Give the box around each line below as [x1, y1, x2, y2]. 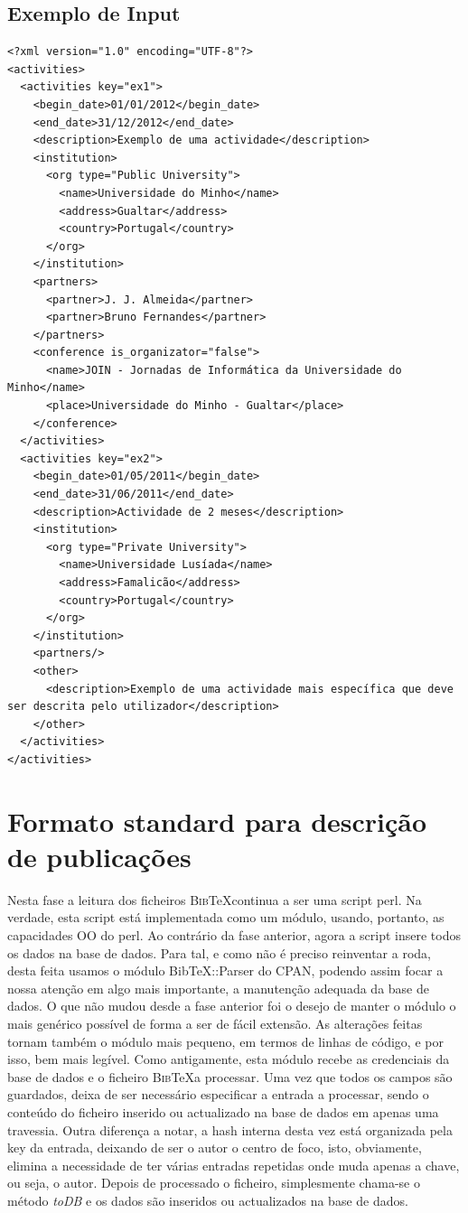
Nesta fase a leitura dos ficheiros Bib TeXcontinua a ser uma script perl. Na [7, 890, 422, 909]
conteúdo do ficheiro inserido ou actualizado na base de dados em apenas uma [7, 1102, 439, 1121]
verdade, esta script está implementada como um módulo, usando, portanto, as [7, 908, 445, 927]
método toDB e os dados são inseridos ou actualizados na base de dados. [7, 1190, 408, 1209]
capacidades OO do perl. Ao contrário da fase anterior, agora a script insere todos [7, 926, 461, 945]
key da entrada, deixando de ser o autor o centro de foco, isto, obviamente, [7, 1138, 422, 1157]
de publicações [7, 837, 192, 874]
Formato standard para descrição [7, 802, 427, 839]
